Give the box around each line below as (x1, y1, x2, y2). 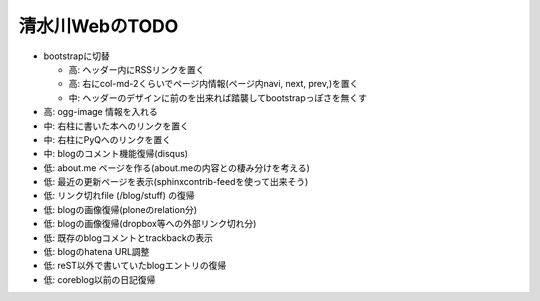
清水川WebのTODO (18, 15, 179, 37)
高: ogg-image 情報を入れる (43, 106, 159, 118)
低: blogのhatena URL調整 (43, 246, 150, 258)
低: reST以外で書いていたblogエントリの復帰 (43, 260, 227, 272)
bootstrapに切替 (43, 50, 110, 62)
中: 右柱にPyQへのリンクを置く (43, 133, 172, 145)
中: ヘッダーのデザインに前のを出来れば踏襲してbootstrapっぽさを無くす (68, 91, 368, 104)
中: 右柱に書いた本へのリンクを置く (43, 120, 189, 132)
